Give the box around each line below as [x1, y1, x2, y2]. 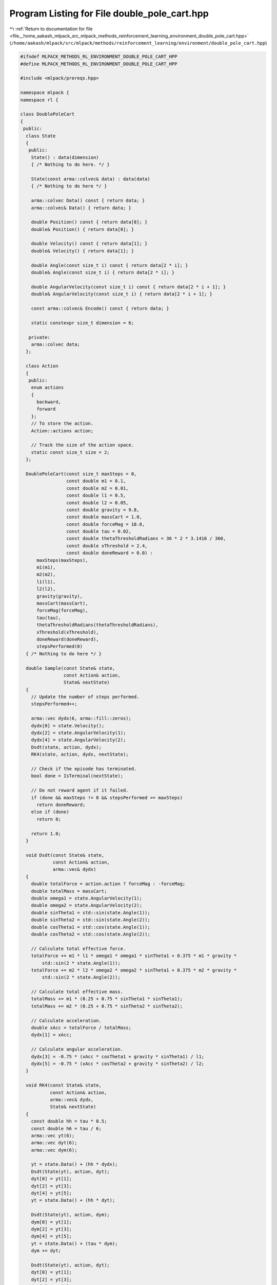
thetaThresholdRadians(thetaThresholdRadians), [36, 622, 159, 628]
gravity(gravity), [36, 593, 83, 599]
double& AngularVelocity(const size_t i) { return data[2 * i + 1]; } [31, 291, 213, 297]
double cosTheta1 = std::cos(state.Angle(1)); [31, 924, 151, 930]
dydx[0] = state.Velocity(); [31, 723, 105, 728]
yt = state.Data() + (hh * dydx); [31, 1162, 118, 1167]
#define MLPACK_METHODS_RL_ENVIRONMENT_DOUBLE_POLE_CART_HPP [20, 61, 177, 67]
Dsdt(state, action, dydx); [31, 744, 102, 750]
